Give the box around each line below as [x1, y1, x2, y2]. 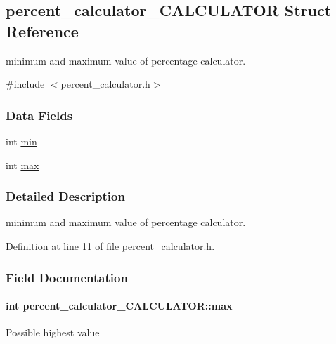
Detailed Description [6, 187, 125, 205]
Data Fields [6, 106, 73, 124]
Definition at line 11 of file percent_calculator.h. [6, 239, 215, 253]
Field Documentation [6, 268, 128, 286]
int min [6, 134, 37, 148]
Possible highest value [6, 325, 100, 340]
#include [6, 77, 45, 91]
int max [6, 157, 39, 172]
